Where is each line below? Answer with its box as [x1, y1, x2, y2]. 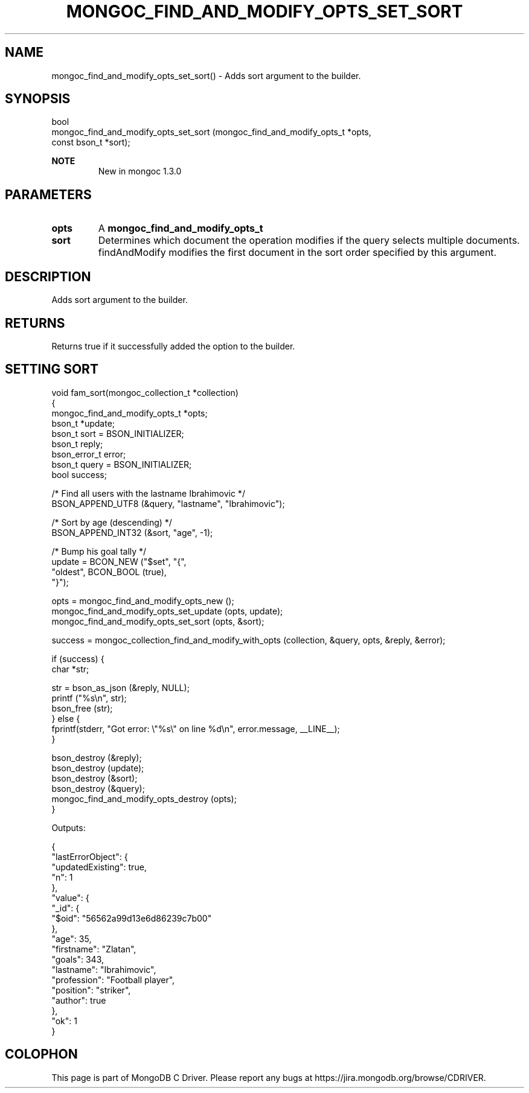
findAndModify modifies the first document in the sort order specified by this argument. [98, 246, 497, 259]
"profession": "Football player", [51, 974, 175, 985]
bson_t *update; [51, 418, 115, 429]
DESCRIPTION [5, 269, 91, 284]
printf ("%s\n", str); [51, 692, 127, 703]
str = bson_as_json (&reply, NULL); [51, 682, 190, 693]
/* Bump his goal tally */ [51, 546, 147, 556]
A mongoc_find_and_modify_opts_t [98, 222, 263, 235]
